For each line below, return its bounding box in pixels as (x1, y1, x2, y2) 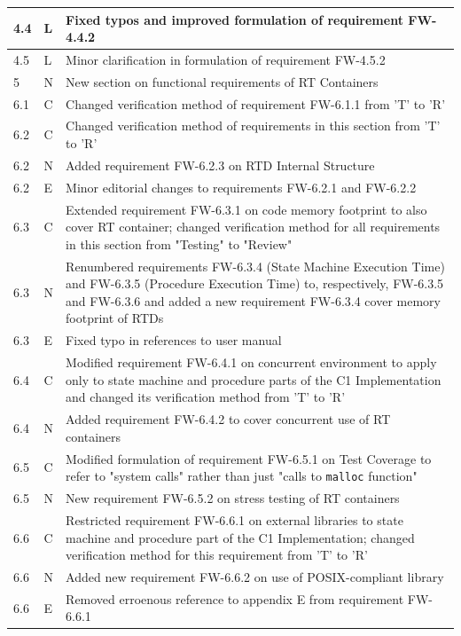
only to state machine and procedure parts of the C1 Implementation (66, 370, 441, 389)
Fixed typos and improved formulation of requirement (66, 10, 403, 28)
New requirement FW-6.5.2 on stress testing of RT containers (66, 489, 400, 507)
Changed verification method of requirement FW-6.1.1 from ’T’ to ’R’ (66, 94, 446, 113)
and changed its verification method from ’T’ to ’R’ (66, 388, 346, 406)
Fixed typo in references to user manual (66, 331, 282, 349)
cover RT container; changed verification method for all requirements (66, 217, 441, 236)
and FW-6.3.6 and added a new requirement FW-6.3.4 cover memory (66, 291, 441, 310)
